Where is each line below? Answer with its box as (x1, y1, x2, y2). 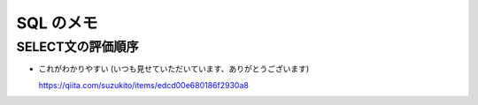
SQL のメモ (16, 13, 98, 33)
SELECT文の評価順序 (16, 39, 139, 55)
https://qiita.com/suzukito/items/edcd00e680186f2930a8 (38, 79, 250, 90)
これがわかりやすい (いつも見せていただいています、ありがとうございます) (38, 64, 310, 74)
